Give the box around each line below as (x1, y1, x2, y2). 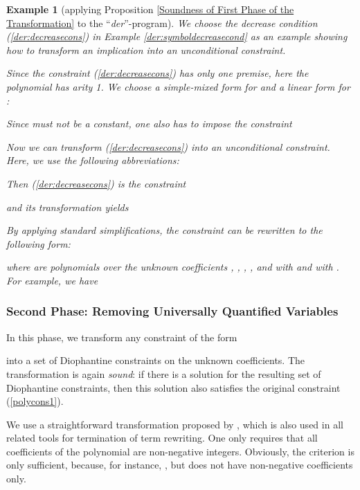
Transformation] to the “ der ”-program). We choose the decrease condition (6, 15, 318, 30)
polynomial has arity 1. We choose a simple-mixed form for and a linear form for (6, 79, 350, 93)
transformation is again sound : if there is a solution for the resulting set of (6, 366, 321, 381)
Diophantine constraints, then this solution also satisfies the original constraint (6, 380, 341, 394)
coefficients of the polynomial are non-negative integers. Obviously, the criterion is (6, 444, 354, 458)
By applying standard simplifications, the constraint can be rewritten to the (6, 223, 323, 237)
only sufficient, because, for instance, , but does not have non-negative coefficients (6, 457, 353, 472)
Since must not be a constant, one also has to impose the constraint (6, 116, 292, 131)
